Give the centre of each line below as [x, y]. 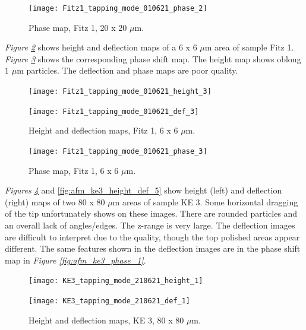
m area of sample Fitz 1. [249, 47]
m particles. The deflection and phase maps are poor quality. [127, 70]
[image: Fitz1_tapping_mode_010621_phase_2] [118, 8]
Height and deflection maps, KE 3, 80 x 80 [106, 320]
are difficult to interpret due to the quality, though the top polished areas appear [152, 237]
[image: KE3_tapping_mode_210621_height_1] [116, 281]
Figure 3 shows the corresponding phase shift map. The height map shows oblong [153, 58]
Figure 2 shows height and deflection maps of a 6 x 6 [101, 47]
